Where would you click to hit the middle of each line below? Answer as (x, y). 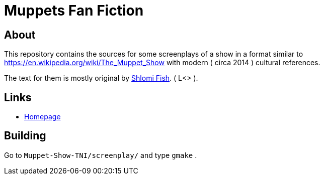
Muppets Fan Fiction (74, 11)
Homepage (43, 117)
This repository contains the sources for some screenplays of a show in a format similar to (154, 54)
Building (25, 136)
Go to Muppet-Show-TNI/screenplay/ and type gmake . (101, 155)
